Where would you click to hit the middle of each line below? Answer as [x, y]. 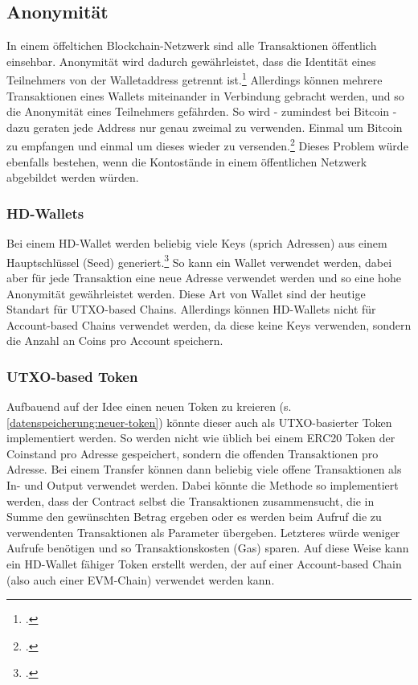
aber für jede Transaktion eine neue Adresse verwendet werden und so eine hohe [204, 277]
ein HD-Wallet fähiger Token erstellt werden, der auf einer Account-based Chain [204, 564]
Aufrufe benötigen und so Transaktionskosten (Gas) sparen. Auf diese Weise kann [208, 548]
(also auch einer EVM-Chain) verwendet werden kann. [141, 579]
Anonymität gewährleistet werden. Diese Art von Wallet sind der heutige [186, 293]
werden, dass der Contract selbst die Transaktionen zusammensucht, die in [191, 500]
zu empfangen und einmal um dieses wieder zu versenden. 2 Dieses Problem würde [207, 145]
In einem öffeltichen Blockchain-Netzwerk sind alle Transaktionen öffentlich [192, 45]
